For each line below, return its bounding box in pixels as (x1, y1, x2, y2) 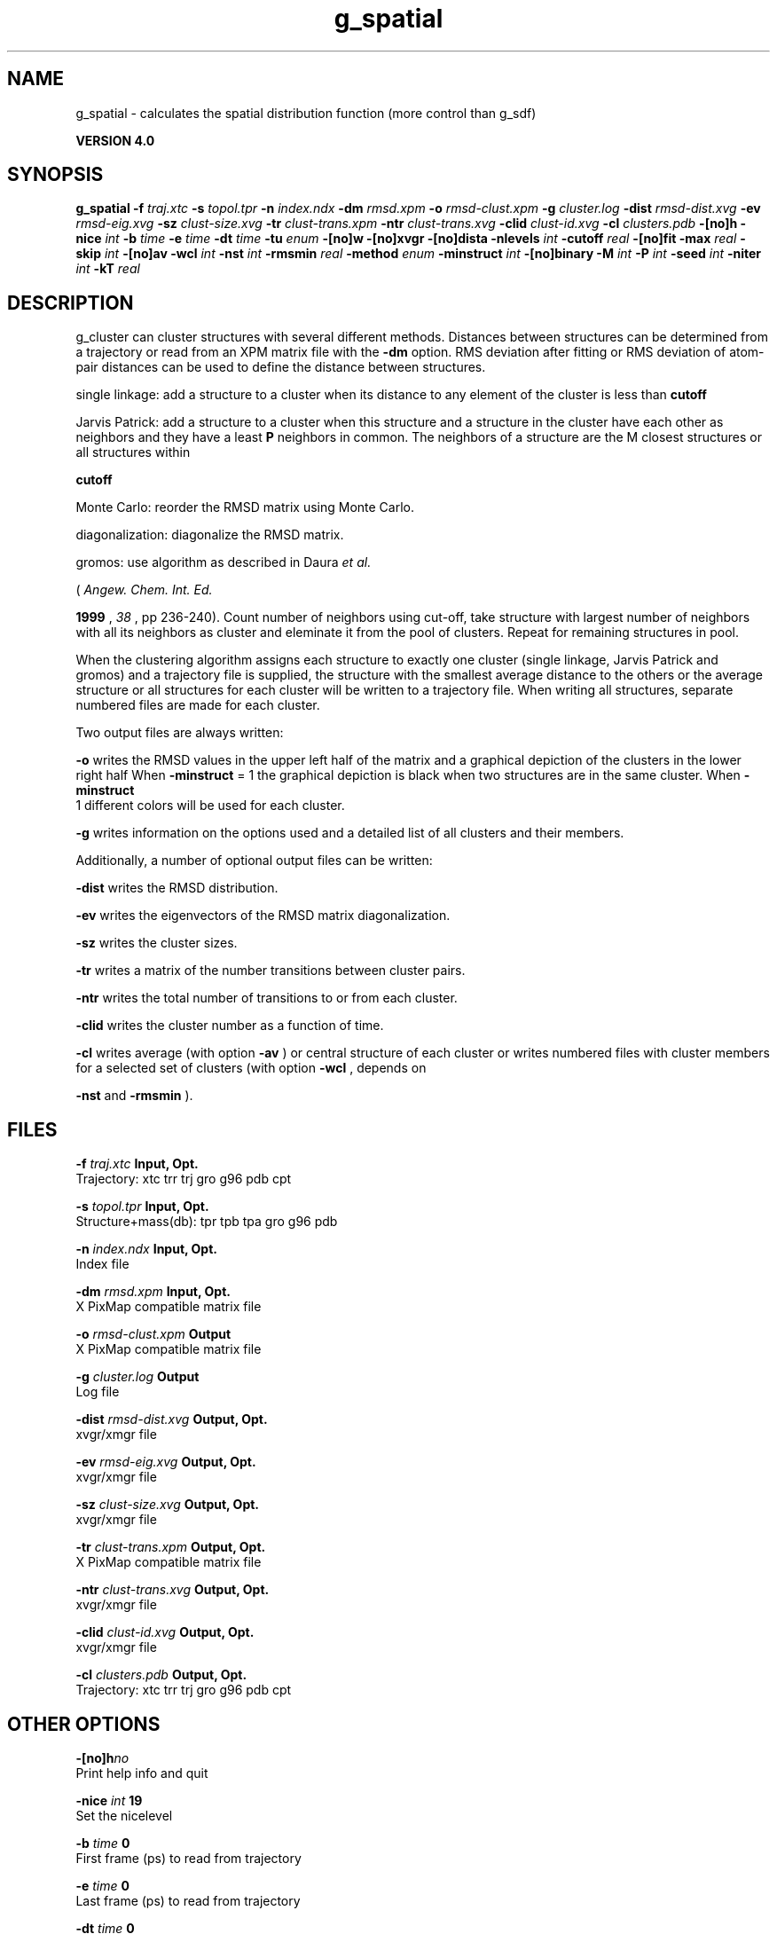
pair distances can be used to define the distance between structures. (75, 359, 486, 375)
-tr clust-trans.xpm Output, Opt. (75, 1539, 266, 1555)
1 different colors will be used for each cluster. (75, 798, 345, 814)
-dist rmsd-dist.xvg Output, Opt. (75, 1411, 268, 1427)
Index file (75, 1256, 129, 1272)
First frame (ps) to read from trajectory (75, 1850, 302, 1866)
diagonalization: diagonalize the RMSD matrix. (75, 527, 344, 543)
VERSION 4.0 (75, 132, 155, 148)
